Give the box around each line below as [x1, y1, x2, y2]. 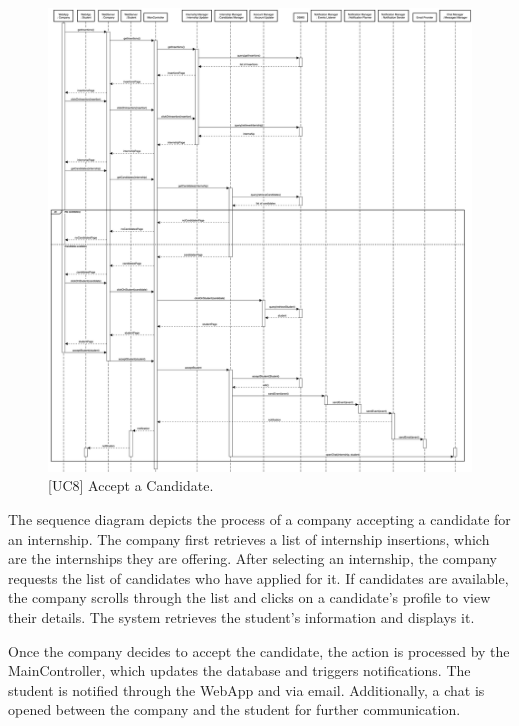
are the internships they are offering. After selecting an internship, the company [8, 548, 497, 569]
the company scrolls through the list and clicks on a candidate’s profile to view [8, 587, 491, 608]
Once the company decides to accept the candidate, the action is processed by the [8, 640, 510, 661]
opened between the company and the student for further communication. [8, 699, 461, 720]
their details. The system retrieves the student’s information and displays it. [8, 607, 475, 628]
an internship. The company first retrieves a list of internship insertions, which [8, 528, 490, 549]
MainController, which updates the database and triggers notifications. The [8, 660, 471, 681]
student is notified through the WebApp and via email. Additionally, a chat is [8, 679, 485, 700]
